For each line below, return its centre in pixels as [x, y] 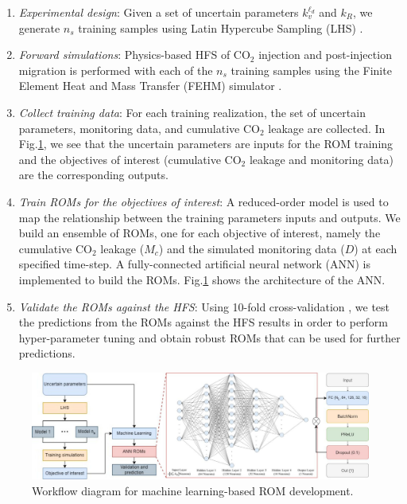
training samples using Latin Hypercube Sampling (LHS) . [221, 27]
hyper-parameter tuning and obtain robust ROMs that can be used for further [209, 337]
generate [39, 27]
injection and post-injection [325, 55]
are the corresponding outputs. [93, 175]
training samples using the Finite [311, 70]
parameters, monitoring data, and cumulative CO [139, 128]
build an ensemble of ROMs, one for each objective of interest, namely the [200, 233]
